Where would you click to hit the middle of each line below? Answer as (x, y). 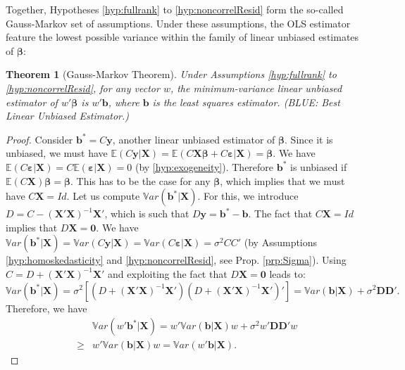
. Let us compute (103, 196)
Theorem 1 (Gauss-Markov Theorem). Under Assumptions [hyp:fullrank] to (171, 74)
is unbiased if (319, 166)
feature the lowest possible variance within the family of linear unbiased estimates (182, 37)
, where (124, 102)
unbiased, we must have (57, 153)
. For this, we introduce (248, 196)
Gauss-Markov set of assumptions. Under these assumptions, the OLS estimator (178, 23)
